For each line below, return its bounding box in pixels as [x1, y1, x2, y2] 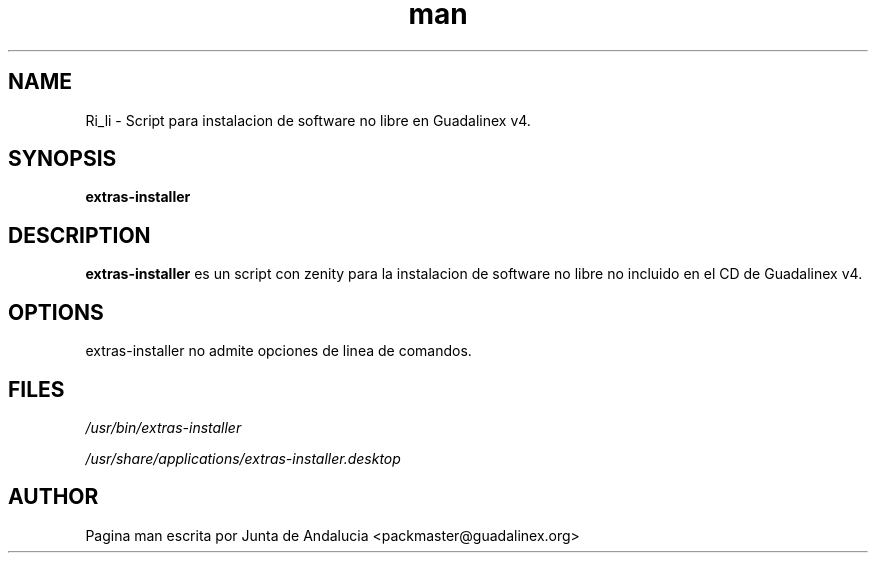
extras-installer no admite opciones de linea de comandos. [85, 342, 472, 360]
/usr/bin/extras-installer [85, 418, 242, 436]
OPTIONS [8, 299, 104, 325]
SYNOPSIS [8, 146, 117, 172]
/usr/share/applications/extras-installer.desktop [85, 449, 401, 467]
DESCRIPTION [8, 222, 151, 248]
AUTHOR [8, 484, 99, 510]
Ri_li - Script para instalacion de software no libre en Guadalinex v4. [85, 111, 531, 129]
